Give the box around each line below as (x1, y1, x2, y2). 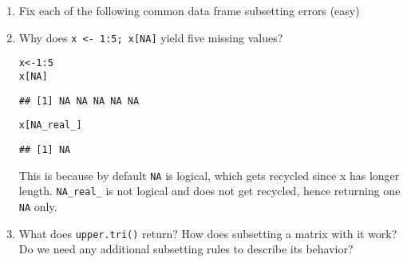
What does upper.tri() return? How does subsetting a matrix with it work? (18, 225, 397, 241)
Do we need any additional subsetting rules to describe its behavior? (18, 240, 354, 257)
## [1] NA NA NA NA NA (18, 95, 140, 107)
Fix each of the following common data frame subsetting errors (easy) (18, 2, 360, 18)
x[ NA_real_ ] (18, 119, 82, 131)
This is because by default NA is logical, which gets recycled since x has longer (18, 166, 400, 183)
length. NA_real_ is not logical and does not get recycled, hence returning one (18, 182, 401, 199)
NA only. (18, 197, 57, 214)
